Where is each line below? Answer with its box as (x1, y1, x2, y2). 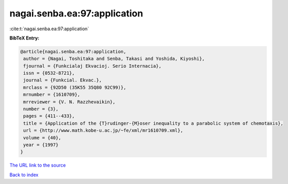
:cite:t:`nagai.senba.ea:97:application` (9, 26, 89, 32)
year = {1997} (23, 142, 59, 148)
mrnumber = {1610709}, (23, 92, 81, 97)
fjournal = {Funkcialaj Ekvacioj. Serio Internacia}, (23, 63, 161, 69)
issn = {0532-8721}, (23, 70, 75, 76)
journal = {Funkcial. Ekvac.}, (23, 77, 102, 83)
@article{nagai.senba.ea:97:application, (20, 49, 127, 54)
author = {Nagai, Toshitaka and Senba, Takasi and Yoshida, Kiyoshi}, (23, 56, 205, 62)
